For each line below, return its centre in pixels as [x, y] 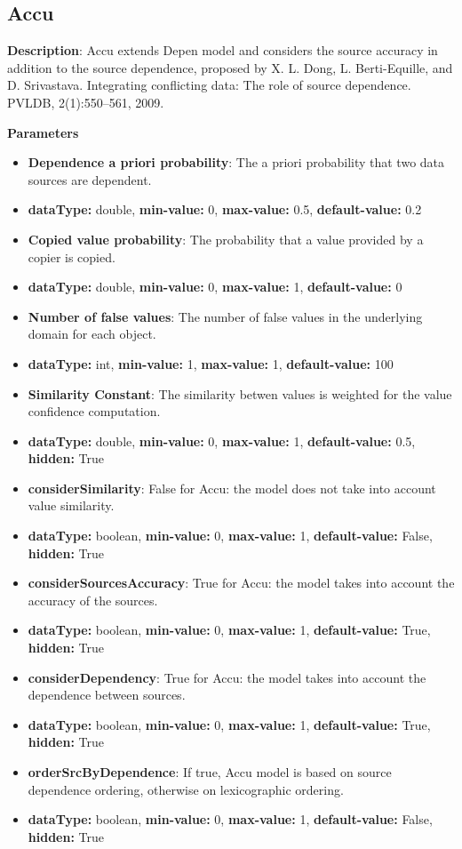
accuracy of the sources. [93, 600]
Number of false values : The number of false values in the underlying [225, 316]
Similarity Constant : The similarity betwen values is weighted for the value [240, 393]
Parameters [43, 132]
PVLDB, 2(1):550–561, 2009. [86, 102]
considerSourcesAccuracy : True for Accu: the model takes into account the [241, 583]
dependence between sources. [107, 695]
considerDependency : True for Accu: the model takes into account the [227, 677]
